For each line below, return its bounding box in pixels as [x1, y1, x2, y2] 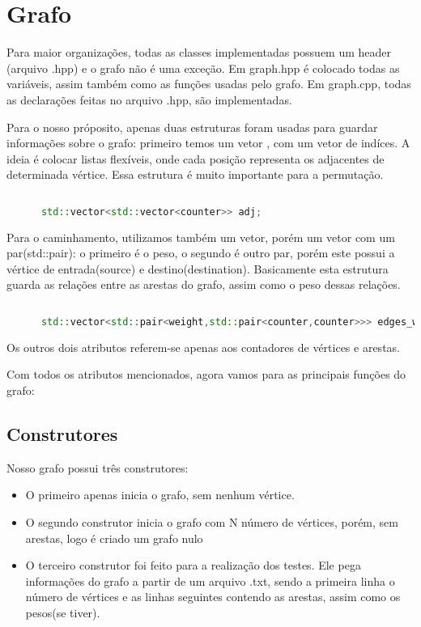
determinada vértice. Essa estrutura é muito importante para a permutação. [6, 166, 384, 183]
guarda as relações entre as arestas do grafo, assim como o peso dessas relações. [6, 276, 401, 293]
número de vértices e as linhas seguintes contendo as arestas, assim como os [25, 588, 401, 605]
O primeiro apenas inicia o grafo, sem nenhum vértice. [25, 486, 295, 503]
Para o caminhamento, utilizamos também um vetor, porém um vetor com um [6, 228, 395, 245]
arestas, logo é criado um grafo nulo [25, 529, 203, 546]
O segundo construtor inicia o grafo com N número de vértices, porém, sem [25, 513, 398, 530]
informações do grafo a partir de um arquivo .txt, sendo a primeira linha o [25, 572, 395, 589]
